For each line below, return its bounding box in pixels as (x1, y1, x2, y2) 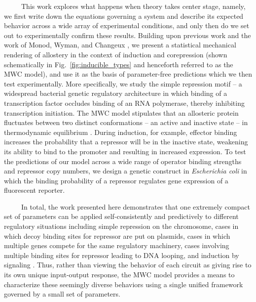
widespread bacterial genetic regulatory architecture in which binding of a (4, 88, 227, 98)
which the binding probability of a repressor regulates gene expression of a (4, 175, 228, 185)
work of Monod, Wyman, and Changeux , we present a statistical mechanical (4, 40, 236, 50)
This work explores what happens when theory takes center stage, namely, (21, 1, 246, 11)
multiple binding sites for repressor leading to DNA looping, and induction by (4, 250, 239, 260)
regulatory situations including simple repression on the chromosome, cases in (4, 221, 239, 231)
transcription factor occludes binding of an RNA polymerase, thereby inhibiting (4, 97, 245, 108)
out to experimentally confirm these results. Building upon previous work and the (4, 30, 251, 40)
